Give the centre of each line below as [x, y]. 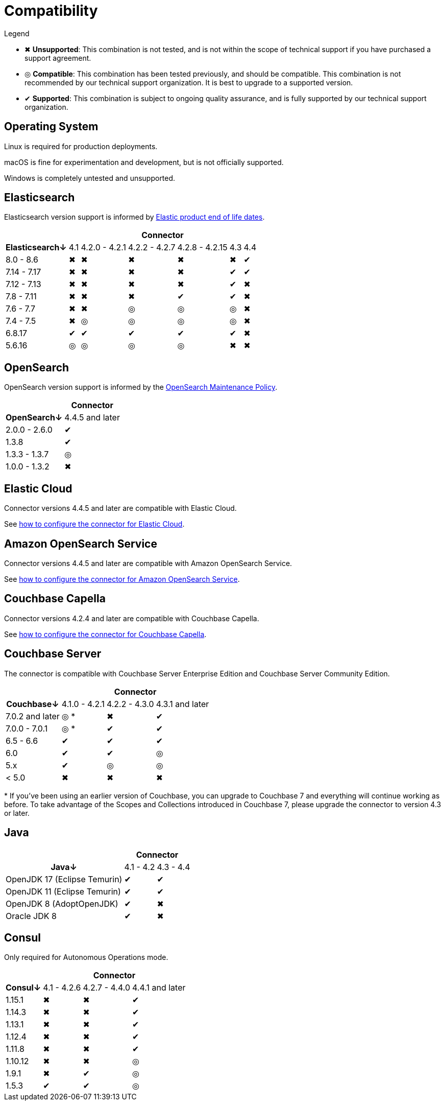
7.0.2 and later [33, 716]
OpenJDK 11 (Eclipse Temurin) [63, 891]
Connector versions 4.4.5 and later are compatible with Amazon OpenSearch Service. [148, 563]
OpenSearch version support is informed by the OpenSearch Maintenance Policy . [141, 387]
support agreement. [58, 58]
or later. [17, 813]
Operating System [51, 127]
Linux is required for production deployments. [81, 146]
